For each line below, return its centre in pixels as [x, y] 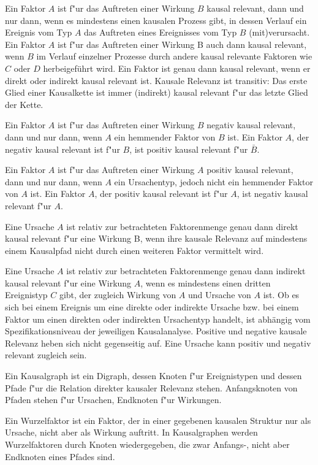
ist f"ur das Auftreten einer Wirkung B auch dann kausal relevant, [182, 44]
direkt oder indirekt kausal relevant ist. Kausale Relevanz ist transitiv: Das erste [156, 80]
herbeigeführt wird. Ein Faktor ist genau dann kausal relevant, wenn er [177, 68]
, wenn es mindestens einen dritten [206, 282]
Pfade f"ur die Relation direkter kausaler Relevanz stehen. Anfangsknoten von [151, 387]
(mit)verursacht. [279, 32]
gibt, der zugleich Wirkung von [118, 295]
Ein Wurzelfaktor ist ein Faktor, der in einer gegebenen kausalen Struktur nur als [158, 420]
